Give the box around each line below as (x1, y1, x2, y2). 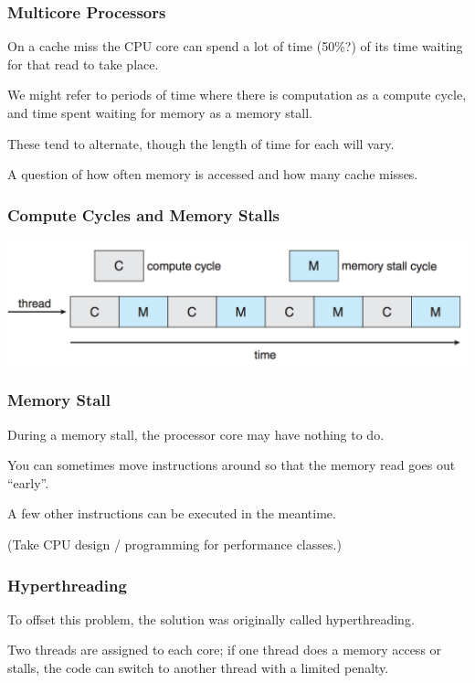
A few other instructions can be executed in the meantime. (7, 504, 336, 523)
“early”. (7, 473, 49, 492)
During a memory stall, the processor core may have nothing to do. (7, 424, 385, 443)
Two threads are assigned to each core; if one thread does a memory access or (7, 640, 442, 659)
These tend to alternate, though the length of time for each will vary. (7, 133, 395, 153)
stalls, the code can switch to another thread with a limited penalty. (7, 658, 389, 678)
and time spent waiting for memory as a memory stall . (7, 103, 312, 122)
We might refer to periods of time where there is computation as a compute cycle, (7, 85, 467, 104)
